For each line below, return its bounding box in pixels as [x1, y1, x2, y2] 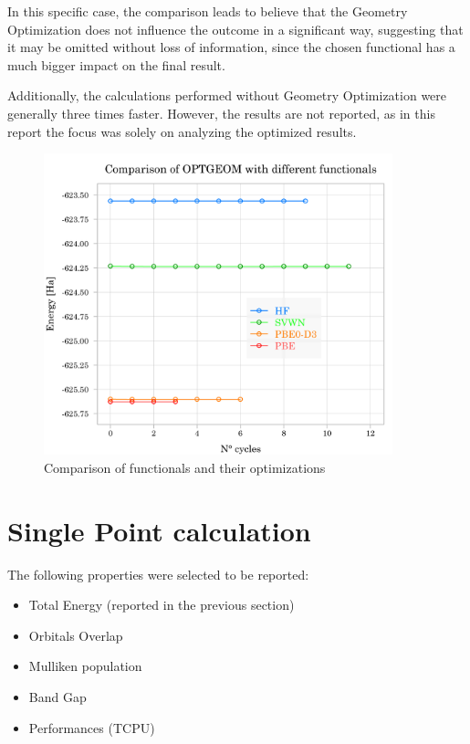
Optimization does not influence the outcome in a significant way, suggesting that [7, 19, 464, 38]
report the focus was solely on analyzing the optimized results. [7, 121, 357, 141]
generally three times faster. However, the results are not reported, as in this [7, 103, 435, 122]
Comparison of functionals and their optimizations [44, 457, 326, 477]
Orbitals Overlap [28, 625, 123, 644]
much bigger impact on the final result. [7, 55, 225, 74]
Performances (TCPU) [28, 718, 155, 737]
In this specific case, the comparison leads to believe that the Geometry [7, 2, 408, 20]
